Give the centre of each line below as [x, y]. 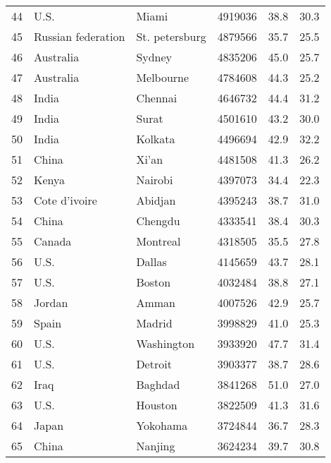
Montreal [158, 241]
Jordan [51, 302]
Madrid [154, 323]
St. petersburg [171, 36]
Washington [165, 343]
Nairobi [155, 180]
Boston [154, 282]
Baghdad [158, 384]
